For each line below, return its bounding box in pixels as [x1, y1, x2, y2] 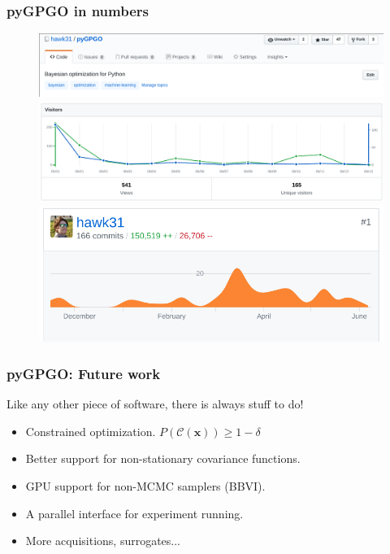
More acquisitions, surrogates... [25, 532, 181, 549]
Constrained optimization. [25, 422, 156, 439]
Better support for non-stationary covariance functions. [25, 450, 301, 467]
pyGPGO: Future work [6, 363, 161, 383]
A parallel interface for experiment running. [25, 504, 244, 521]
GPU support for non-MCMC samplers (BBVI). [25, 478, 266, 495]
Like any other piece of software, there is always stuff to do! [6, 395, 304, 412]
